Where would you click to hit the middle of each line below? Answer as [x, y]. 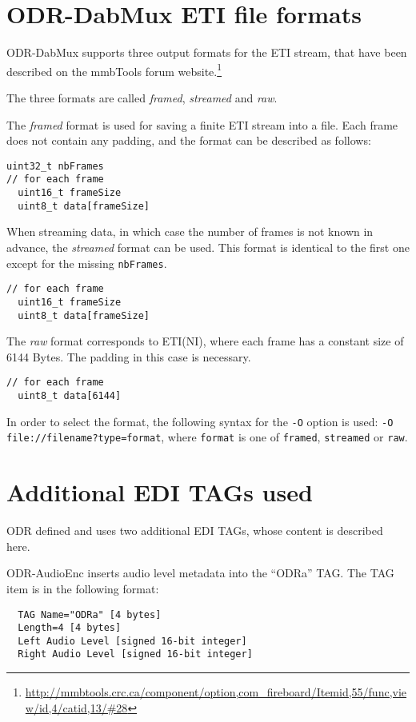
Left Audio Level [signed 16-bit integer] [132, 641]
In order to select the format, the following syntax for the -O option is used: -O [200, 421]
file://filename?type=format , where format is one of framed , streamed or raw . [207, 437]
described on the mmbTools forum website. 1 [114, 70]
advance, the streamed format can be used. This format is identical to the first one [208, 247]
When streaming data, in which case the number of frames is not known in [190, 231]
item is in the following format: [83, 588]
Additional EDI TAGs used [160, 492]
